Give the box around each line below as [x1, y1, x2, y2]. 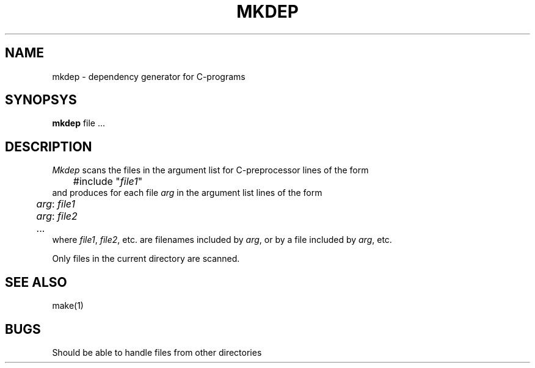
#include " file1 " [73, 175, 143, 188]
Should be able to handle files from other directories [52, 347, 262, 358]
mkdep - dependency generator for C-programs [52, 71, 246, 82]
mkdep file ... [52, 118, 106, 129]
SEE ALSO [5, 274, 67, 290]
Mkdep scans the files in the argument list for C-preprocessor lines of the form [52, 165, 369, 176]
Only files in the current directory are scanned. [52, 253, 240, 264]
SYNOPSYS [5, 92, 77, 108]
